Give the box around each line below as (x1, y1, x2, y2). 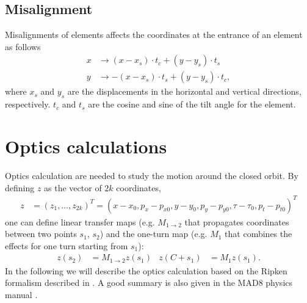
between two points (5, 227, 77, 240)
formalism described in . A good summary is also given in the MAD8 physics (5, 276, 293, 289)
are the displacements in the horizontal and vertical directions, (67, 85, 302, 98)
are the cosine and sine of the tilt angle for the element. (88, 98, 296, 111)
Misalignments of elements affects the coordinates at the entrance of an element (5, 28, 303, 41)
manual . (5, 288, 38, 301)
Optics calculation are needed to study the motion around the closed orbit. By (5, 169, 298, 181)
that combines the (225, 227, 292, 240)
